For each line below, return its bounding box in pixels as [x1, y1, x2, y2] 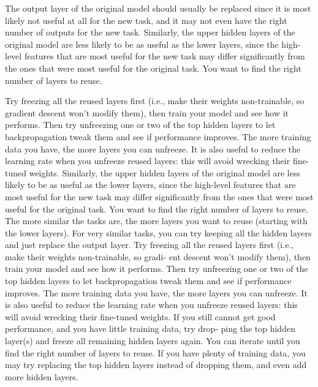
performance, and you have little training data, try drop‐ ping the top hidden [5, 322, 295, 335]
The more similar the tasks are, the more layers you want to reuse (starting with [5, 214, 308, 227]
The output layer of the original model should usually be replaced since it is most [5, 2, 311, 14]
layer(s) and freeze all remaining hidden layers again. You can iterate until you [5, 334, 300, 347]
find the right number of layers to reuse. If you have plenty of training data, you [5, 346, 306, 359]
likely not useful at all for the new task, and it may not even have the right [5, 13, 287, 26]
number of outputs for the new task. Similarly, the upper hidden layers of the [5, 26, 295, 39]
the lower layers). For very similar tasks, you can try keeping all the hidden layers [5, 226, 312, 239]
